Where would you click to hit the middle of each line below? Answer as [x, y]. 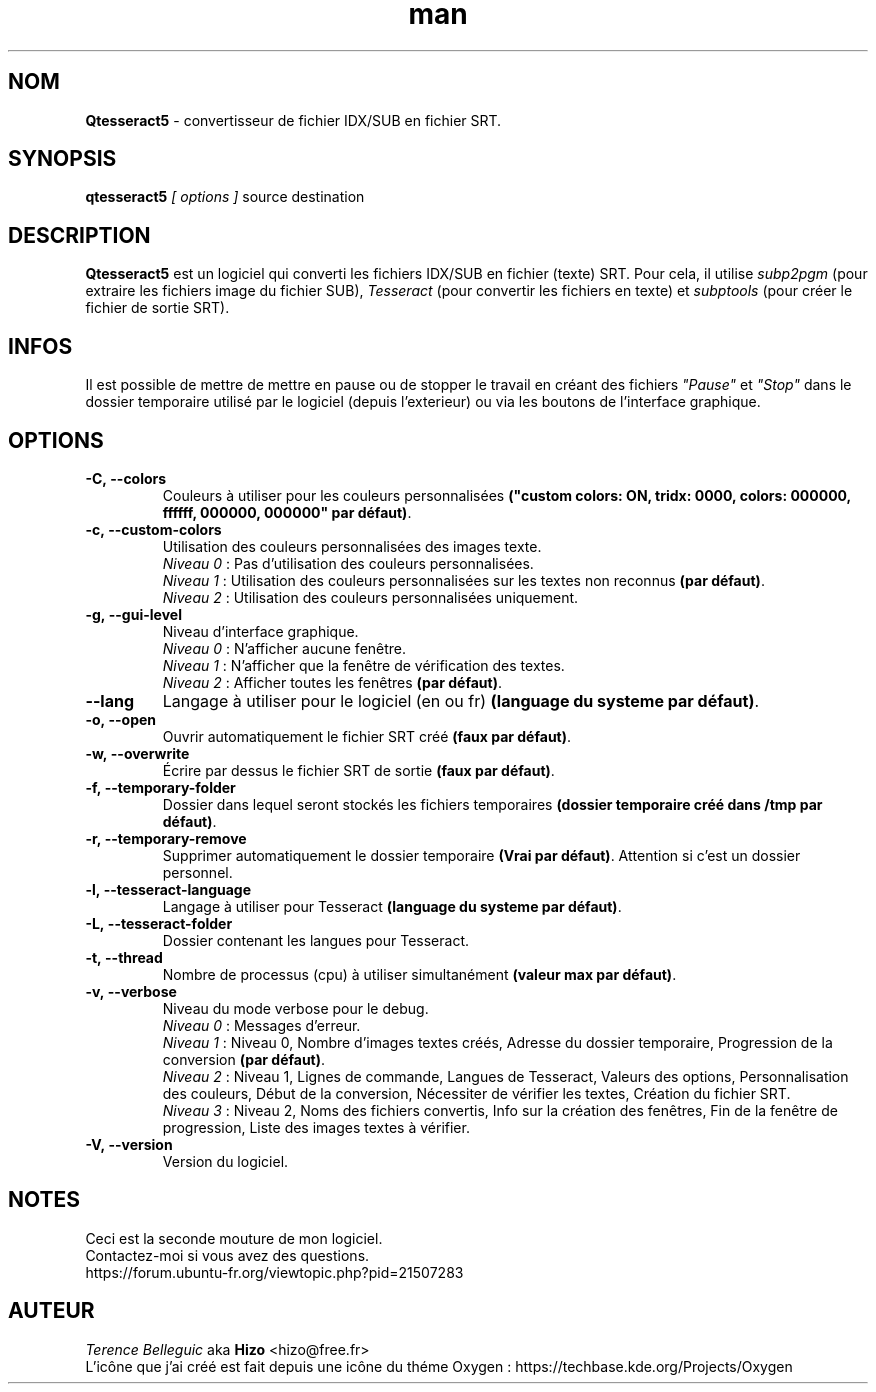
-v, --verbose [131, 991]
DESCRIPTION [79, 235]
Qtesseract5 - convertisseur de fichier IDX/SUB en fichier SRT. [293, 120]
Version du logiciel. [225, 1161]
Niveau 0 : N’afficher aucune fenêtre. [284, 648]
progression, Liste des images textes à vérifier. [316, 1127]
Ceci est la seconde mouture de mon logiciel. [234, 1238]
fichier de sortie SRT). [157, 308]
